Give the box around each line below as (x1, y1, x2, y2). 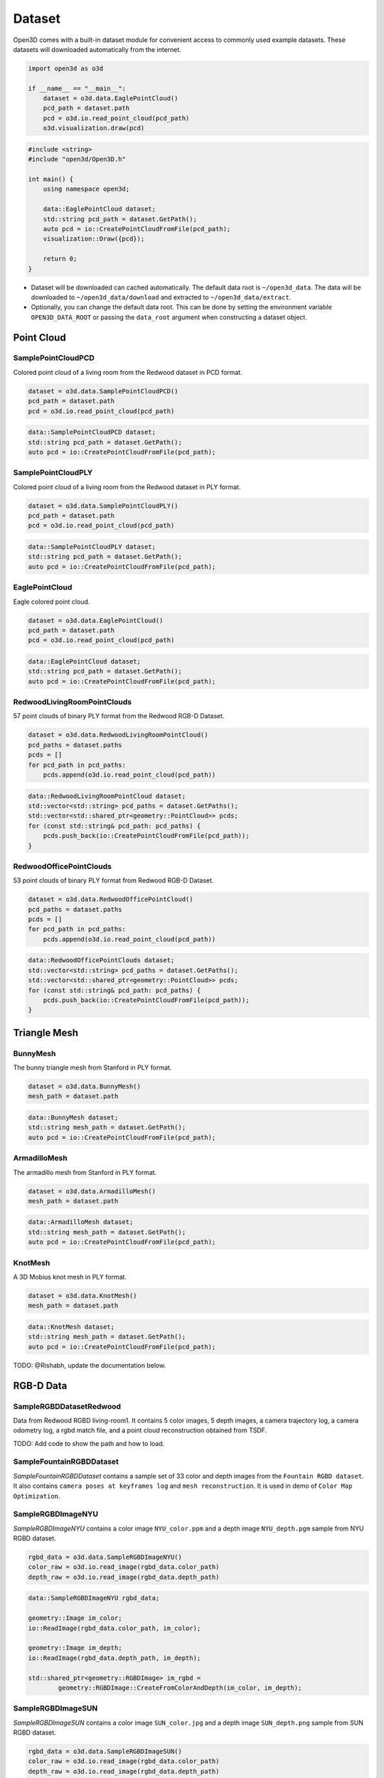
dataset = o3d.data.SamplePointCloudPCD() (28, 387, 178, 395)
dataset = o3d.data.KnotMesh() (28, 1292, 138, 1299)
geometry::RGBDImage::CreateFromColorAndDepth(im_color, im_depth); (58, 1683, 302, 1692)
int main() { (28, 175, 74, 183)
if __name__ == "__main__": (28, 84, 126, 92)
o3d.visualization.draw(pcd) (43, 124, 145, 132)
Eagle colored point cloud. (13, 597, 90, 606)
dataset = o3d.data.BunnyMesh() (28, 1082, 142, 1091)
